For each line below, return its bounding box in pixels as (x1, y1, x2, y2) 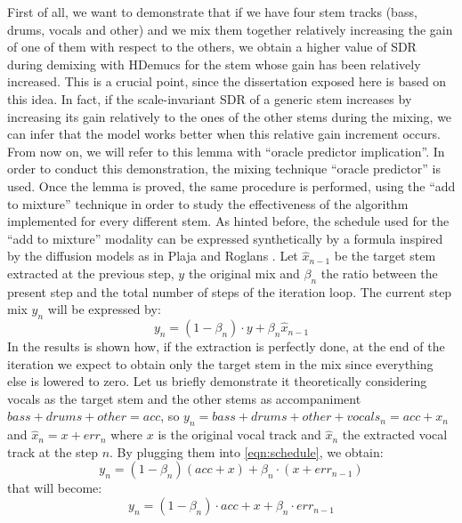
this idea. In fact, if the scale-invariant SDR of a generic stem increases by (7, 89, 412, 108)
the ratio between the (320, 263, 438, 282)
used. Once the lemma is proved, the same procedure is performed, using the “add (7, 176, 456, 195)
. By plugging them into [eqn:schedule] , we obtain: (109, 442, 384, 461)
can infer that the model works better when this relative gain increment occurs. (7, 125, 441, 143)
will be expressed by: (47, 300, 161, 318)
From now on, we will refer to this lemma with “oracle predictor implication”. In (7, 141, 445, 160)
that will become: (7, 479, 102, 497)
